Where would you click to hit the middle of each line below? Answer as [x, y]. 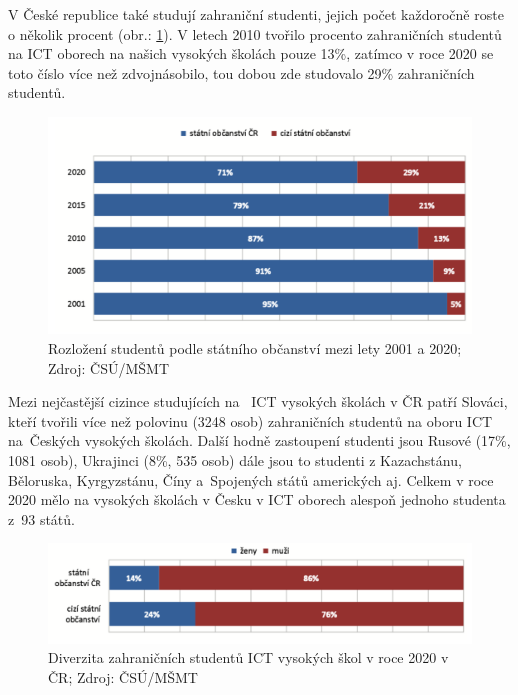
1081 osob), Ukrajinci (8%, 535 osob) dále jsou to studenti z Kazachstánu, [235, 459]
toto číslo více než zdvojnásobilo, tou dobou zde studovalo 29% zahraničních [241, 72]
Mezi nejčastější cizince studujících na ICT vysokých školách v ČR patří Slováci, [258, 401]
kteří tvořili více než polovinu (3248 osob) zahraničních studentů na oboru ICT [250, 420]
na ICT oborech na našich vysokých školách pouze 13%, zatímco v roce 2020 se [251, 53]
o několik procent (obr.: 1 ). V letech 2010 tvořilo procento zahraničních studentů [255, 33]
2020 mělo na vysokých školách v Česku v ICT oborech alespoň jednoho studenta [257, 499]
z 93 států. [41, 518]
